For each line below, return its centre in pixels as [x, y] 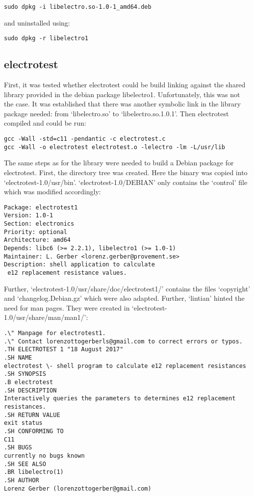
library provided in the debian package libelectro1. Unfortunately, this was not [122, 94]
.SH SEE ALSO [25, 464]
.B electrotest [29, 382]
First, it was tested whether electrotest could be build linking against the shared [125, 85]
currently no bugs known [44, 456]
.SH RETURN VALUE [32, 415]
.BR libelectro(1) [34, 472]
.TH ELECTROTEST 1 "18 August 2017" [64, 350]
